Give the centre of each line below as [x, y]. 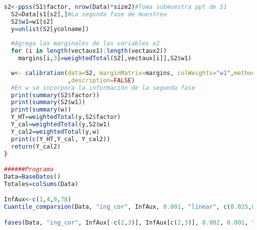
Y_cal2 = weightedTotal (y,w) [55, 132]
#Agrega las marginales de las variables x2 [85, 44]
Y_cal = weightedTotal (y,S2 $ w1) [61, 124]
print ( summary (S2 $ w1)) [48, 102]
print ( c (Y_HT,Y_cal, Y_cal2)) [61, 139]
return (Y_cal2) [36, 146]
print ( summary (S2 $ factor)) [55, 95]
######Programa [29, 170]
